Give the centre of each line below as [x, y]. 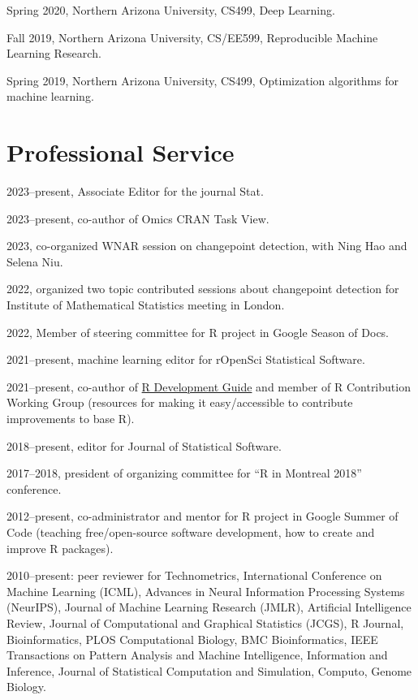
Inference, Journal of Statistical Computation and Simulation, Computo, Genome [209, 670]
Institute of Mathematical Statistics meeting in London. [146, 305]
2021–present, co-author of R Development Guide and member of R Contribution [209, 386]
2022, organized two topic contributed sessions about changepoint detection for [203, 289]
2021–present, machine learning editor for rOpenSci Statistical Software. [186, 359]
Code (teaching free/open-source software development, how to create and [191, 532]
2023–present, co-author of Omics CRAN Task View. [138, 218]
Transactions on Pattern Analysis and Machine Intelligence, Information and [197, 655]
